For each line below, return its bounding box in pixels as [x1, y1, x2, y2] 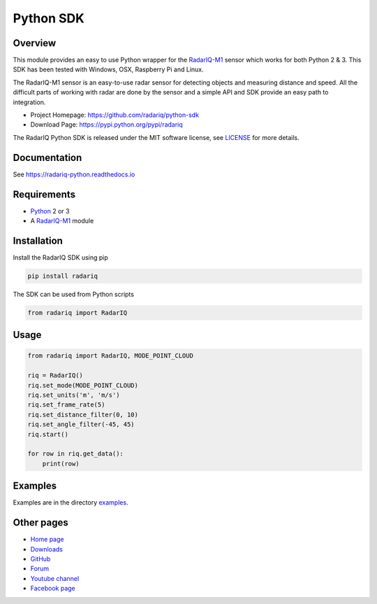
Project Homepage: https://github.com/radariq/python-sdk [30, 111, 199, 119]
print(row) [42, 459, 80, 468]
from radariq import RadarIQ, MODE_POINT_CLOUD [27, 352, 193, 360]
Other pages [13, 517, 69, 528]
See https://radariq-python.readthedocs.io [13, 170, 135, 178]
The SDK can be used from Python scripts [13, 290, 134, 298]
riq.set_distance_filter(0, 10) [27, 410, 139, 419]
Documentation [13, 151, 82, 164]
